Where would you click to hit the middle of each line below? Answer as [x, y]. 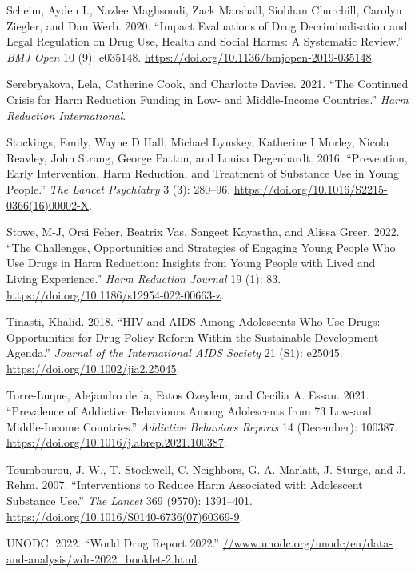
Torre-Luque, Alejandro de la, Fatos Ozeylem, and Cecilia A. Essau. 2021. [188, 395]
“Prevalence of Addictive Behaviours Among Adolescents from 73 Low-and [189, 411]
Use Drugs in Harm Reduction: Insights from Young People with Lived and [191, 263]
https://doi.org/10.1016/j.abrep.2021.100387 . [117, 442]
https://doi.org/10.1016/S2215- [311, 188]
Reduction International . [66, 115]
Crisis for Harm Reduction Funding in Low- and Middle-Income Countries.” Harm [207, 99]
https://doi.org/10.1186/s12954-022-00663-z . [116, 294]
